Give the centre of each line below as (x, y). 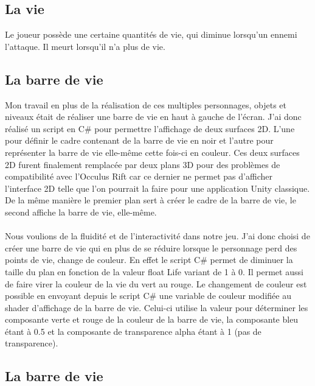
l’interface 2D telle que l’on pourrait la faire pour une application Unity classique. (157, 188)
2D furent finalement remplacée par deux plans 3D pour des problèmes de (143, 164)
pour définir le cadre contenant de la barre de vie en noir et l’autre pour (139, 140)
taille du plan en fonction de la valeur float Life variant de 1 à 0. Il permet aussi (154, 271)
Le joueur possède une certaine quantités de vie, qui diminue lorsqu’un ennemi (151, 34)
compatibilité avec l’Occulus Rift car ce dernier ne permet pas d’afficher (139, 176)
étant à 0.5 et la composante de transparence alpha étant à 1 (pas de (133, 331)
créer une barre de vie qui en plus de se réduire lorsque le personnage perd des (151, 247)
